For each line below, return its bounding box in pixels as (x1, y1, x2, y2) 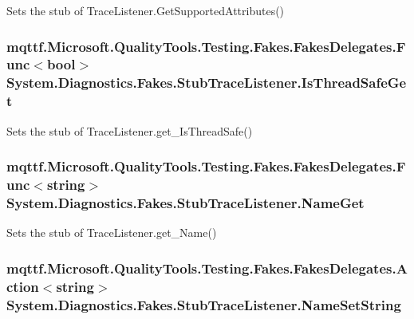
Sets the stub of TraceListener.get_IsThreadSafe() (6, 122, 253, 139)
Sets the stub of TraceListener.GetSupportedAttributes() (6, 2, 285, 18)
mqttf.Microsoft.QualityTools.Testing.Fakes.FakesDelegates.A (6, 258, 408, 278)
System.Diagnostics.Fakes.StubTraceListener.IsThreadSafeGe (6, 73, 407, 93)
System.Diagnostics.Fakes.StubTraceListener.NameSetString (6, 294, 401, 314)
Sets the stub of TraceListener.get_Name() (6, 224, 217, 241)
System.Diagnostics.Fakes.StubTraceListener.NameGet (6, 192, 365, 212)
